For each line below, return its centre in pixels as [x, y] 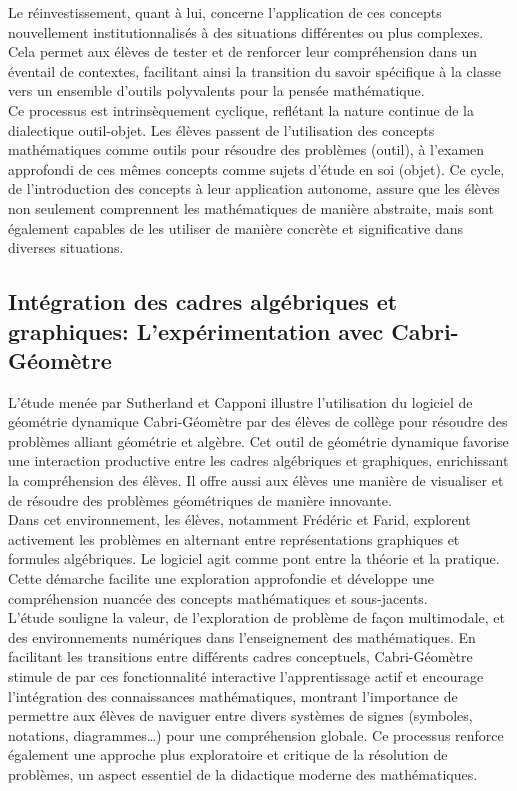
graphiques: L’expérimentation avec [196, 330]
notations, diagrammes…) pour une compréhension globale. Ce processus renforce [256, 734]
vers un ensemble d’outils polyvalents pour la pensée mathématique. [216, 90]
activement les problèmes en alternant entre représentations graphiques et [234, 538]
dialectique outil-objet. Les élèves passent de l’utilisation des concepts [221, 129]
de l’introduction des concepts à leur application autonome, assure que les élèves [254, 188]
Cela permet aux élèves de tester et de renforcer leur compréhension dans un [243, 51]
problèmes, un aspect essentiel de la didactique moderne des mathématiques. [243, 773]
